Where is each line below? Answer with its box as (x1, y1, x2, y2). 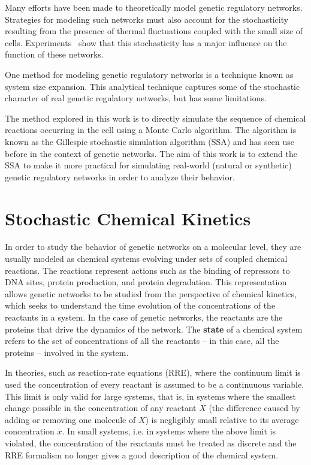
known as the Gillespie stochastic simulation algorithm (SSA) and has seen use (5, 135, 294, 147)
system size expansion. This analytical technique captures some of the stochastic (5, 80, 300, 92)
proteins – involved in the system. (5, 346, 129, 358)
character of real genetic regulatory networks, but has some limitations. (5, 92, 267, 104)
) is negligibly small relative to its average (145, 413, 299, 425)
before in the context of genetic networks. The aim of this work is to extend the (5, 147, 297, 159)
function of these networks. (5, 48, 104, 61)
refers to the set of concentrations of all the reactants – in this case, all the (5, 334, 279, 347)
